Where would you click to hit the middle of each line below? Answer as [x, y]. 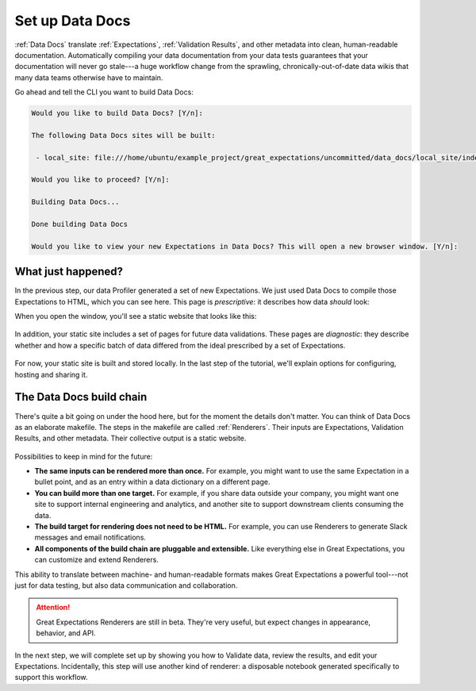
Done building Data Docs [80, 224]
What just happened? [69, 272]
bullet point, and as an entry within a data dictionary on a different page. [152, 482]
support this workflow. [51, 678]
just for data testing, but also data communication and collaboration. [126, 585]
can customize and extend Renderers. [96, 560]
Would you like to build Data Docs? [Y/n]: [117, 113]
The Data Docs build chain [81, 397]
